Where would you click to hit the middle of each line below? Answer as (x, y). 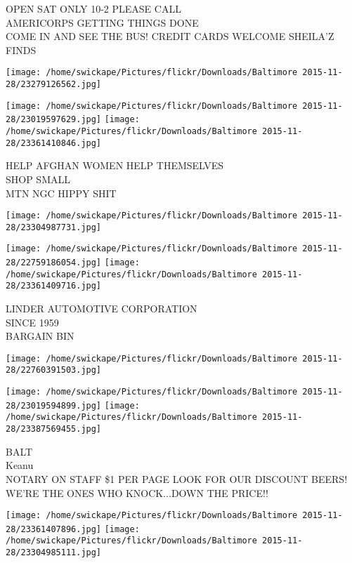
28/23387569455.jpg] (54, 429)
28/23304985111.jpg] (54, 553)
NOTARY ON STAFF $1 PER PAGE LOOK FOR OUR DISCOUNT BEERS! (177, 478)
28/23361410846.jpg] (54, 143)
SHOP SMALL (38, 179)
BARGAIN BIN (40, 336)
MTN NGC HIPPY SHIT (61, 193)
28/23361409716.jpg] (54, 286)
